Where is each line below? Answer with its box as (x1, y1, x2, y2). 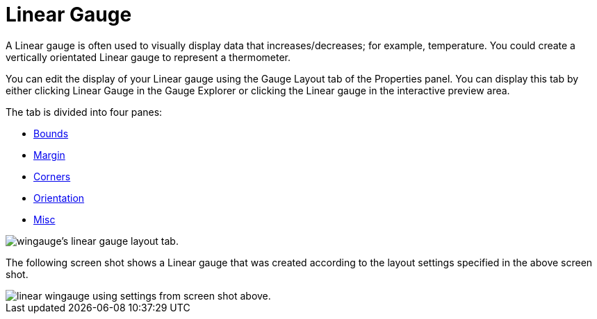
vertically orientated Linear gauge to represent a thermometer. (6, 51, 291, 63)
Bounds (33, 127, 69, 139)
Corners (33, 170, 71, 182)
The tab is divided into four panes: (6, 105, 163, 118)
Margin (33, 148, 65, 161)
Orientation (33, 191, 85, 204)
